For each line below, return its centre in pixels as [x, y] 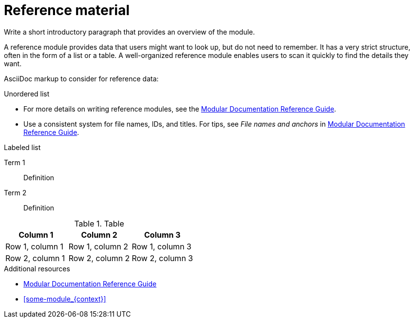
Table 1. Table [99, 223]
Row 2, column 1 [35, 258]
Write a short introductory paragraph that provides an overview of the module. [130, 32]
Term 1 [15, 162]
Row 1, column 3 [161, 246]
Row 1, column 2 [98, 246]
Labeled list [22, 147]
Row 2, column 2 [99, 258]
